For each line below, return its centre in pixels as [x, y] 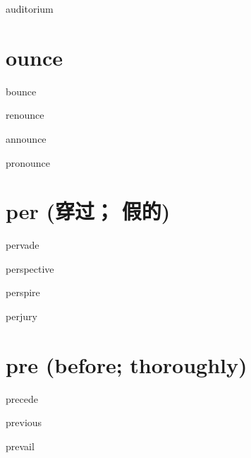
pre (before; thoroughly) [127, 364]
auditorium [30, 8]
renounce [25, 115]
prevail [20, 446]
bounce [21, 91]
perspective [30, 268]
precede [22, 398]
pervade [23, 245]
